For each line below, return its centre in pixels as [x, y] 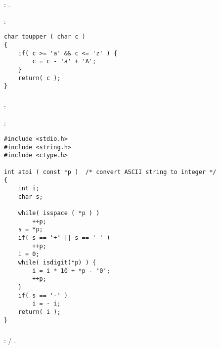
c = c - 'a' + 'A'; [64, 62]
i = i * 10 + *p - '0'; [71, 271]
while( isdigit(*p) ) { [57, 262]
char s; [30, 196]
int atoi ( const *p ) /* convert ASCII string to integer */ [110, 172]
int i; [29, 189]
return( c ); [39, 78]
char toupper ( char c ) [45, 37]
